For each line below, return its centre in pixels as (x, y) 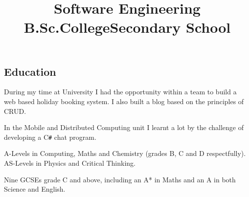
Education (30, 71)
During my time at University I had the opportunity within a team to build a (120, 92)
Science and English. (35, 189)
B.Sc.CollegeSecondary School (127, 27)
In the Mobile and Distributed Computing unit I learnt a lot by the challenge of (124, 127)
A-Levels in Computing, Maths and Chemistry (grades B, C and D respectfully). (125, 153)
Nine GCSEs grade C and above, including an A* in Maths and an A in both (120, 179)
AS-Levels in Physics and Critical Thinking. (70, 163)
